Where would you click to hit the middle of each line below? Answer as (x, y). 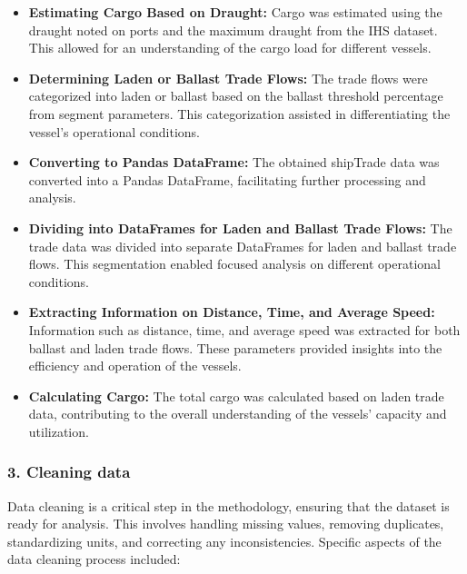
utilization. (59, 431)
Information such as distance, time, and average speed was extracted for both (244, 329)
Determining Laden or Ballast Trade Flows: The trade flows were (228, 78)
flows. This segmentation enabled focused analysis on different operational (235, 264)
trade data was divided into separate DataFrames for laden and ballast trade (243, 246)
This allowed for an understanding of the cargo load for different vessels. (230, 48)
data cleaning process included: (94, 559)
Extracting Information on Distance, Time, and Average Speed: (232, 312)
